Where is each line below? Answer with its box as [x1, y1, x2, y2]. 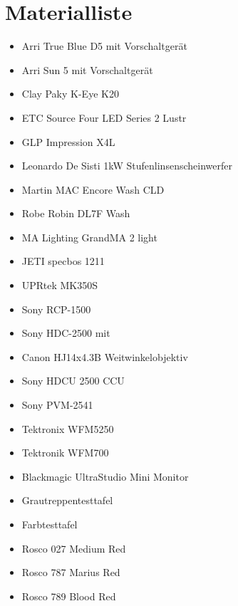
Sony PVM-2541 [21, 397, 93, 412]
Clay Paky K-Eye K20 [21, 86, 119, 101]
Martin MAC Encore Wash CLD [21, 182, 165, 197]
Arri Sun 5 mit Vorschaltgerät [21, 62, 153, 77]
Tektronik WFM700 [21, 445, 109, 460]
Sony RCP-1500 [21, 301, 91, 316]
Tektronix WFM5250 [21, 421, 114, 436]
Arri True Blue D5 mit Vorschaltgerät [21, 38, 187, 53]
